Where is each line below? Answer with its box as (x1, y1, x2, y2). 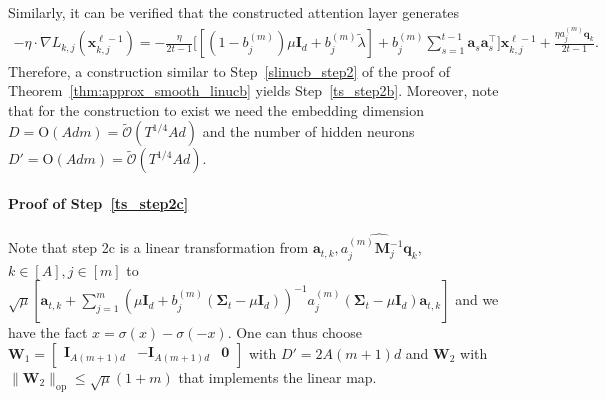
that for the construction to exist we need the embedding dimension (8, 99, 425, 120)
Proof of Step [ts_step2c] (8, 192, 189, 213)
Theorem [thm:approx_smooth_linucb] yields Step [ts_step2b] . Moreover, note (8, 80, 499, 101)
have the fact (8, 322, 88, 343)
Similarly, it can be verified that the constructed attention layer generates (8, 2, 460, 22)
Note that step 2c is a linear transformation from (8, 237, 309, 258)
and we (455, 289, 499, 310)
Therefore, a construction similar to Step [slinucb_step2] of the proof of (8, 60, 450, 81)
